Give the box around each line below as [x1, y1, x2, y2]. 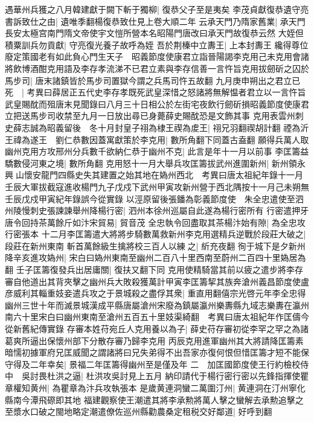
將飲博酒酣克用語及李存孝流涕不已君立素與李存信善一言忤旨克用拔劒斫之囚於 [5, 62, 309, 74]
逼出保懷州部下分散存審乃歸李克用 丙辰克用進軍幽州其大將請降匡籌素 [30, 334, 304, 347]
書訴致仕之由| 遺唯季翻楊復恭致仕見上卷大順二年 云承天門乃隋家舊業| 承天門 [5, 14, 306, 27]
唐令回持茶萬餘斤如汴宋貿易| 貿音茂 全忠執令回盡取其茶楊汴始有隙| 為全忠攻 [5, 216, 306, 228]
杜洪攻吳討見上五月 [86, 369, 162, 382]
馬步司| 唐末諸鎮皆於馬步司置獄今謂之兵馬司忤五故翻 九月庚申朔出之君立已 [5, 74, 301, 86]
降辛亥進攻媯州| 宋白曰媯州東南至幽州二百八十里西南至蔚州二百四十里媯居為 [5, 251, 306, 264]
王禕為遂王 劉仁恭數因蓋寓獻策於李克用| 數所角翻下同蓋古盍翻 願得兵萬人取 [5, 133, 309, 145]
